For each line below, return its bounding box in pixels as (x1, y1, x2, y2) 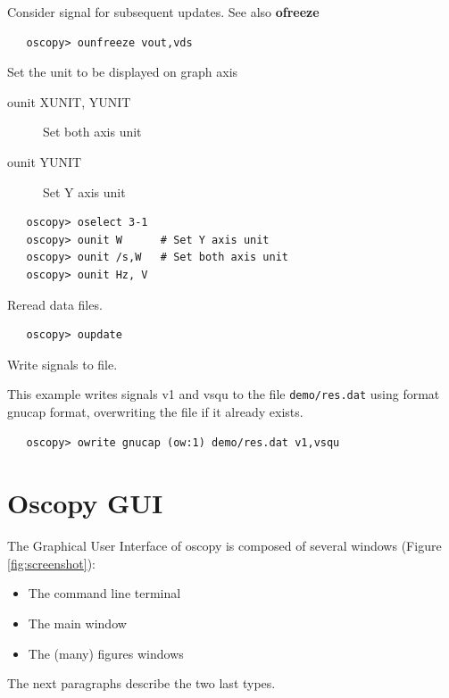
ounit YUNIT (7, 152, 82, 170)
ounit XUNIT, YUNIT (7, 92, 131, 111)
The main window (28, 614, 127, 633)
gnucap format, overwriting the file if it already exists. (7, 402, 303, 420)
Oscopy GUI (7, 485, 163, 521)
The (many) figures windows (28, 644, 184, 662)
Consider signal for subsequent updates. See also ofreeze (7, 3, 320, 21)
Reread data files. (7, 295, 103, 313)
